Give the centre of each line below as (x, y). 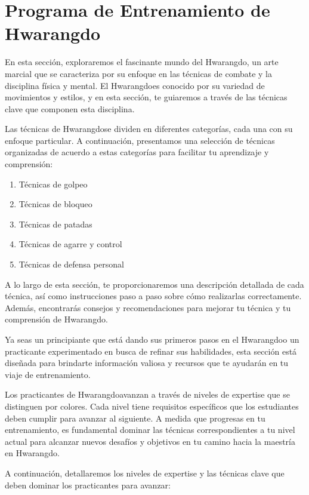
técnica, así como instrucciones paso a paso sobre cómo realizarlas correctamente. (153, 296)
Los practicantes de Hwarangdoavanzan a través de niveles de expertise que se (147, 394)
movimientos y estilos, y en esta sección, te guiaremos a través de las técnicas (146, 97)
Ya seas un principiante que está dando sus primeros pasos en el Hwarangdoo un (152, 339)
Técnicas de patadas (55, 224)
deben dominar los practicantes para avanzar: (88, 485)
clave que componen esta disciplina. (70, 108)
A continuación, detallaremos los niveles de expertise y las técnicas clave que (145, 473)
